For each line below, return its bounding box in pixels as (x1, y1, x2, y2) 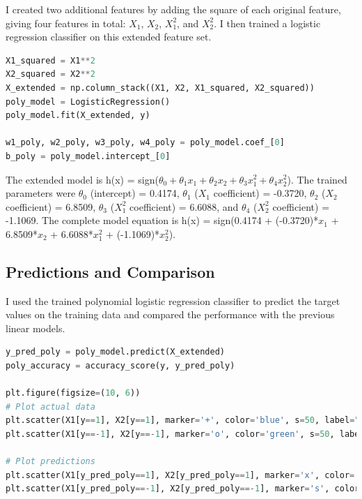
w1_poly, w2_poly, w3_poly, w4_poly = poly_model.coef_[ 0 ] (6, 137, 285, 148)
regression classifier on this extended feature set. (6, 29, 212, 44)
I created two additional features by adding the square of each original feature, (6, 2, 341, 16)
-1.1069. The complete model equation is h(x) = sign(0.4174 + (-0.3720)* (6, 213, 319, 228)
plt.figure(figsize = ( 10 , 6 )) (6, 388, 141, 399)
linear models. (6, 320, 65, 335)
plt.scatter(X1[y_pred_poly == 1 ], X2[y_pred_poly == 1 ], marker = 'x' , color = (6, 470, 355, 480)
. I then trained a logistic (214, 15, 321, 30)
